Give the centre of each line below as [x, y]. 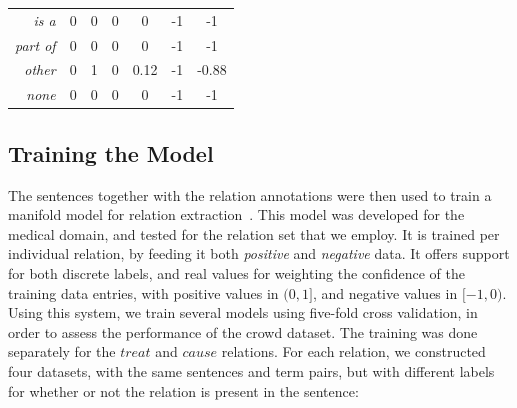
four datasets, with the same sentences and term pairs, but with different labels [251, 370]
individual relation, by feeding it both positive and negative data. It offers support [259, 253]
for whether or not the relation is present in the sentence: [183, 390]
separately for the [62, 351]
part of [35, 44]
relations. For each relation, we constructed [353, 351]
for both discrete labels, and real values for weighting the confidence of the [236, 272]
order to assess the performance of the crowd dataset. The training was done [243, 331]
